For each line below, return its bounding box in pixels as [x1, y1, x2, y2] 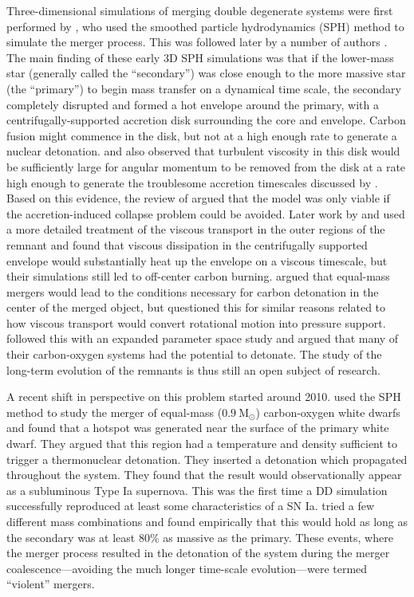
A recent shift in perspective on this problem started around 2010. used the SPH [6, 388, 401, 405]
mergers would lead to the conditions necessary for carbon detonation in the [6, 283, 379, 300]
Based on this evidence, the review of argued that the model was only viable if [6, 190, 390, 206]
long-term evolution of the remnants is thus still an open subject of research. [6, 361, 380, 378]
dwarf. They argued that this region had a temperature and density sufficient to [6, 435, 398, 452]
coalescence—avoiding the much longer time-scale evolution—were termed [6, 560, 368, 576]
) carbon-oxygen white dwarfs [255, 403, 400, 420]
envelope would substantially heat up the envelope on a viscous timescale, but [6, 252, 388, 269]
